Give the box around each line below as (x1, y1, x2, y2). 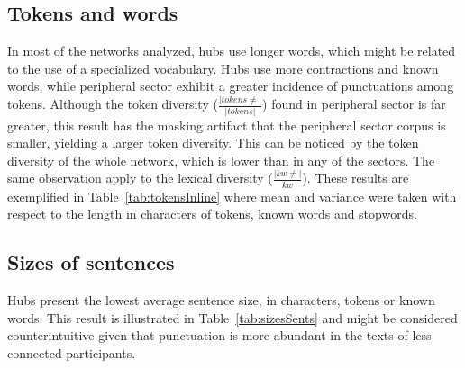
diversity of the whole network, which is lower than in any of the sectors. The (7, 150, 435, 169)
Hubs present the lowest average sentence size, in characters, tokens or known (7, 290, 435, 309)
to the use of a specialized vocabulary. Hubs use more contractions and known (7, 58, 439, 77)
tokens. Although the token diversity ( (7, 94, 218, 113)
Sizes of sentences (7, 248, 175, 276)
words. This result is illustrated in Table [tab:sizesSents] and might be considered (7, 308, 458, 327)
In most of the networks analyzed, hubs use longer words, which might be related (7, 41, 456, 60)
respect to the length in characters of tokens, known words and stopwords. (7, 204, 417, 223)
